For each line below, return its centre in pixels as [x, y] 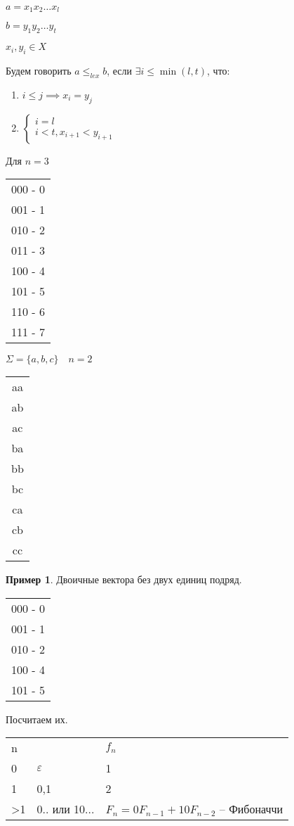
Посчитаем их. [37, 719]
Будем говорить [39, 71]
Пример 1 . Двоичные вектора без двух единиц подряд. [124, 579]
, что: [219, 71]
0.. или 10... [66, 809]
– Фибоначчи [251, 809]
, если [120, 71]
